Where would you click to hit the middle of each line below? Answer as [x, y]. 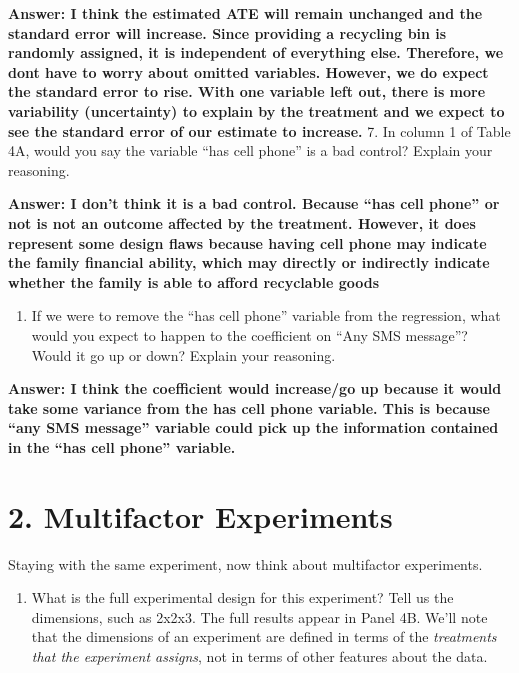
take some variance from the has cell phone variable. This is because [249, 407]
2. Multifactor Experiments [200, 515]
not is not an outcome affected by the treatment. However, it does [242, 222]
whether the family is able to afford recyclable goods [194, 281]
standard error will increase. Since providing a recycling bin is [227, 32]
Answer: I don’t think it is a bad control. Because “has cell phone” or [254, 203]
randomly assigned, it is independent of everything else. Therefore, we [256, 52]
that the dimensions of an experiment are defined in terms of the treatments [264, 636]
